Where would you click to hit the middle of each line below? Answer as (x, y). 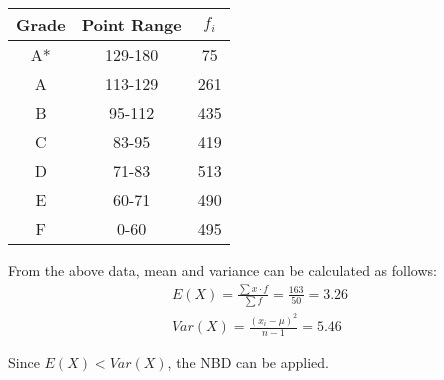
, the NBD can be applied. (248, 361)
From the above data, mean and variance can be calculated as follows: (222, 270)
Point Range (131, 24)
